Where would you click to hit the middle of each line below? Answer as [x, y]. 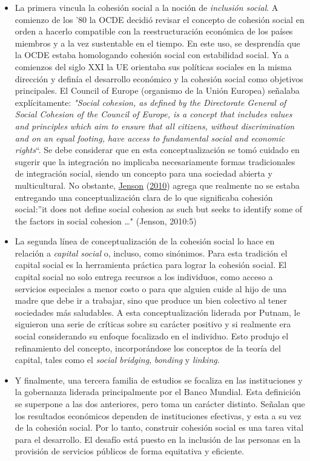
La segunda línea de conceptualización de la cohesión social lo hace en [145, 241]
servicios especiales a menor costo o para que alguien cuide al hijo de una [151, 288]
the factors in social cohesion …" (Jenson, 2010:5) [106, 221]
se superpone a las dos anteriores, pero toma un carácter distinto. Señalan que [160, 404]
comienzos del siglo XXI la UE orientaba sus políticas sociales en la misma [153, 66]
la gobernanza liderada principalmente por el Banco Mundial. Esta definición [158, 392]
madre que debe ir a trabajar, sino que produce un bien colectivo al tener [151, 300]
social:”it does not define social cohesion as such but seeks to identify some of [159, 209]
